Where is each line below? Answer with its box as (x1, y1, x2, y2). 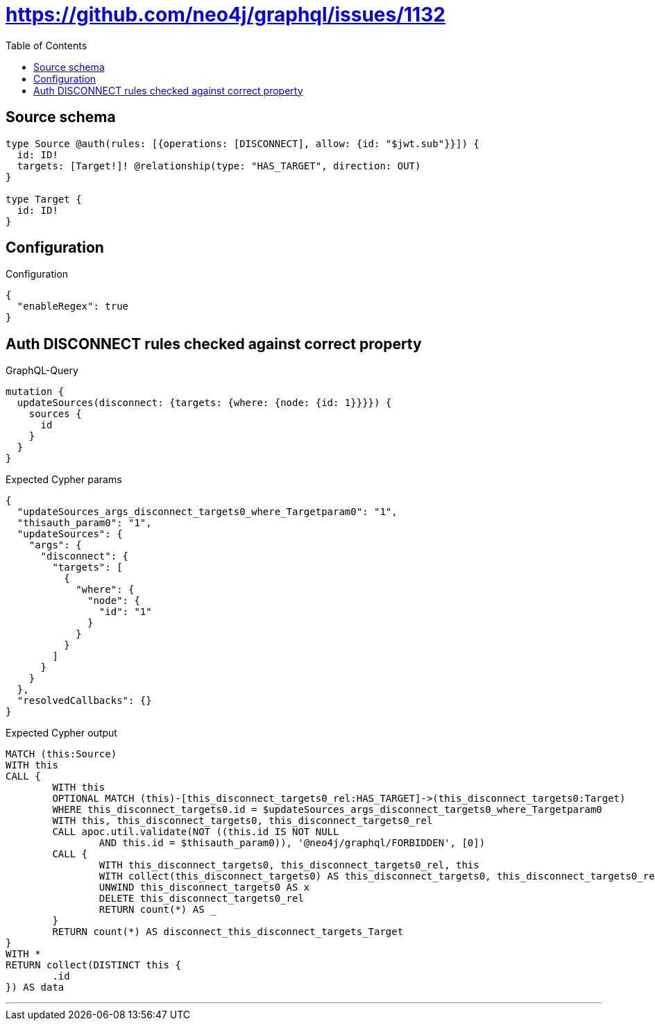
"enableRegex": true (17, 301, 129, 312)
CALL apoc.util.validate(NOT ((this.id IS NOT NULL (52, 826, 339, 838)
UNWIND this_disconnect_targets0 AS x (99, 882, 310, 893)
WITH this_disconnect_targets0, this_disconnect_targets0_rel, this (99, 859, 479, 871)
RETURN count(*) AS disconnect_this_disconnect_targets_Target (52, 926, 404, 938)
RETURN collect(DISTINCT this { (6, 959, 181, 971)
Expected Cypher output (6, 727, 117, 739)
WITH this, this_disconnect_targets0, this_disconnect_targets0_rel (52, 815, 433, 827)
